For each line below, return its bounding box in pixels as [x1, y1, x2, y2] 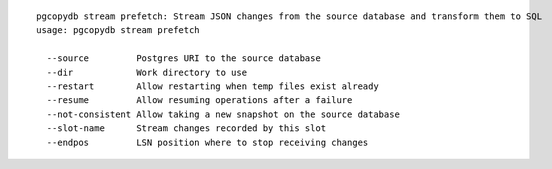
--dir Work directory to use [46, 66, 248, 78]
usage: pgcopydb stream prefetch [36, 25, 200, 36]
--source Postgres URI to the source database [46, 53, 322, 64]
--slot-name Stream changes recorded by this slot [46, 123, 327, 134]
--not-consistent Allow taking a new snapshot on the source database [46, 108, 400, 120]
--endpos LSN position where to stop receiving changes [46, 136, 369, 148]
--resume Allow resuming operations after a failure [46, 95, 353, 106]
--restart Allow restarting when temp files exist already [46, 80, 379, 92]
